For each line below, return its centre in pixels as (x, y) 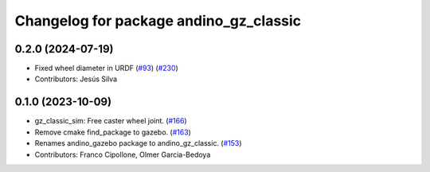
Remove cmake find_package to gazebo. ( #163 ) (113, 132)
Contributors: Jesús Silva (76, 79)
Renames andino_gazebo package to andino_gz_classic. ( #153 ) (138, 143)
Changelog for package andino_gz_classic (158, 21)
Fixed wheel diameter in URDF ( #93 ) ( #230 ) (106, 68)
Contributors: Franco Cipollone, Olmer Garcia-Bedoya (123, 154)
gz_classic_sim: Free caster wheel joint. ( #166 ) (111, 121)
